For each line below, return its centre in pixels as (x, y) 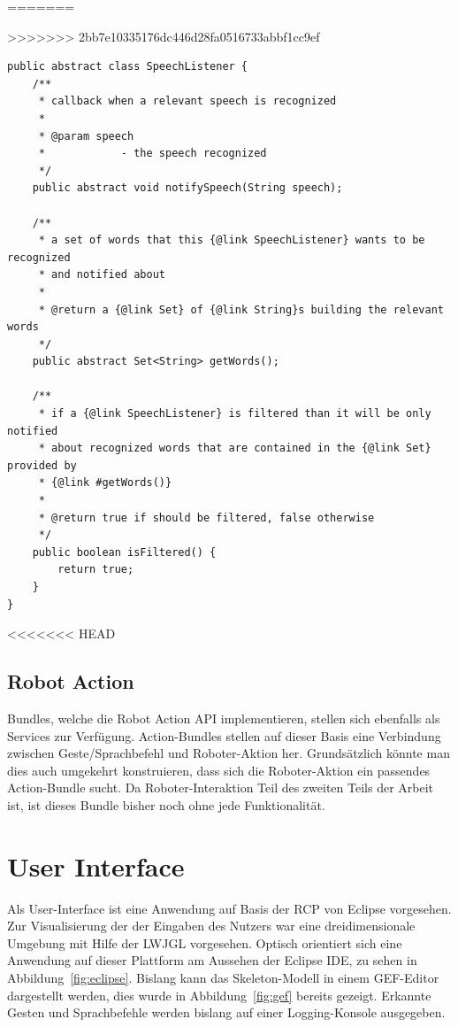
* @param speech (86, 136)
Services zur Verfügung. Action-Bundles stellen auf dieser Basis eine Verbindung (224, 735)
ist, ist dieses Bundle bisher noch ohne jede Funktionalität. (166, 804)
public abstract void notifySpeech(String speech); (187, 188)
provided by (42, 465)
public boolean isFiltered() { (124, 552)
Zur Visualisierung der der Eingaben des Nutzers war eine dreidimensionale (211, 926)
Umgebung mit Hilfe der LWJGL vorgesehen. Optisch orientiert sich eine (205, 942)
